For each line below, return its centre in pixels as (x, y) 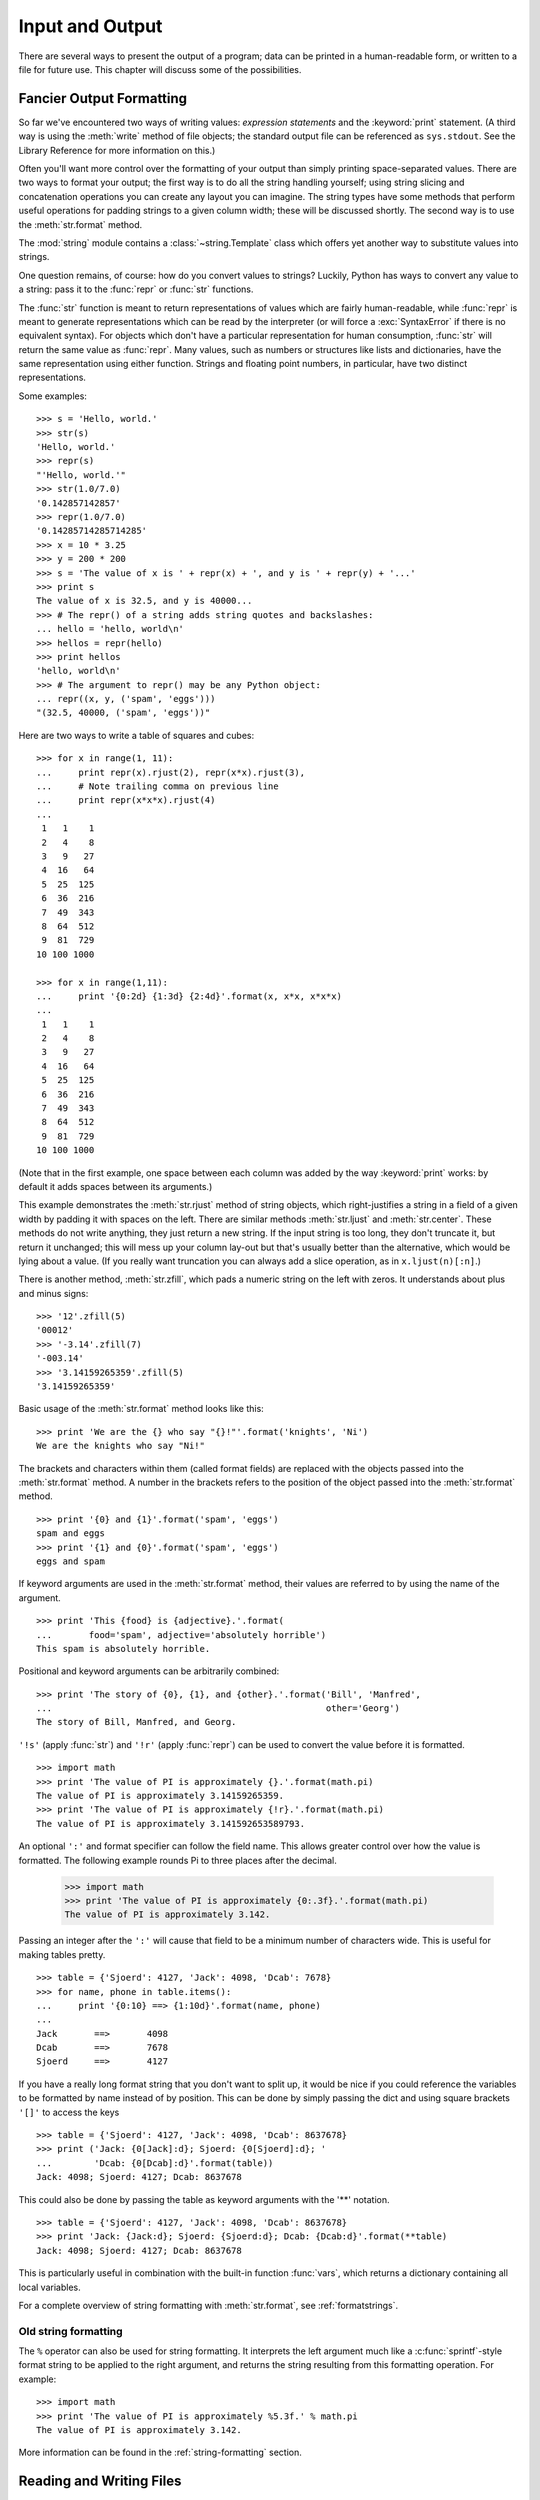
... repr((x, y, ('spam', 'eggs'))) (126, 699)
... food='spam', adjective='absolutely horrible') (181, 1634)
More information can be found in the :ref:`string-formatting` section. (160, 2452)
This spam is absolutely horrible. (123, 1648)
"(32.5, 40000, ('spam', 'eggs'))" (123, 713)
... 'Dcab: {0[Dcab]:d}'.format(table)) (155, 2163)
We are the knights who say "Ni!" (120, 1446)
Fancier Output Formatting (103, 98)
